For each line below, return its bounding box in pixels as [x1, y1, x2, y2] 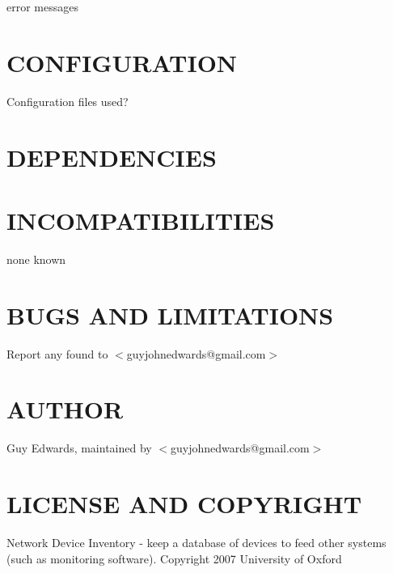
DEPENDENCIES [6, 140, 217, 173]
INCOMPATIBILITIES [6, 203, 275, 236]
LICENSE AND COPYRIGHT [6, 487, 362, 520]
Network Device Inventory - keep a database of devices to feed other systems [6, 533, 387, 550]
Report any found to [6, 345, 108, 362]
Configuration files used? [6, 92, 129, 109]
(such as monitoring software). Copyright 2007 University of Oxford [6, 550, 342, 567]
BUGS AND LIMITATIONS [6, 298, 334, 331]
